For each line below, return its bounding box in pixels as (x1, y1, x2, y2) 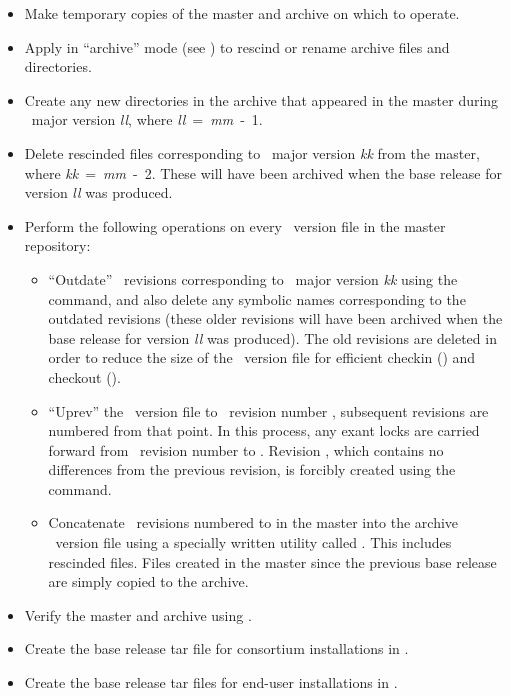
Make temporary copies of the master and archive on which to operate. (24, 3, 460, 23)
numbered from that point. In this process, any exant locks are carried (48, 420, 480, 441)
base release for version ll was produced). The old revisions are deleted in (48, 327, 497, 348)
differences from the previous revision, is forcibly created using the (48, 459, 456, 480)
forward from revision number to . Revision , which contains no (48, 439, 444, 460)
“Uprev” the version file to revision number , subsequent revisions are (48, 400, 489, 421)
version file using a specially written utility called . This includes (55, 532, 452, 553)
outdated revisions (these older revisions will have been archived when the (48, 308, 503, 329)
